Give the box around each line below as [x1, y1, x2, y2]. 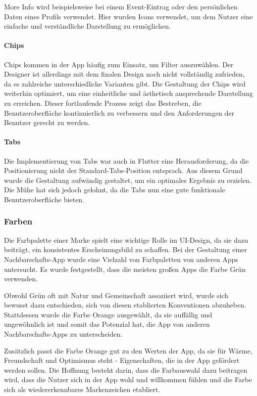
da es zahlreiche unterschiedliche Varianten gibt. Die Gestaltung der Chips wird [4, 78, 246, 88]
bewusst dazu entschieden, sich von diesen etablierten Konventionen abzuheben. [4, 300, 246, 310]
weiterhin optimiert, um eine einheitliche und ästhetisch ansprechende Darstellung [4, 88, 253, 98]
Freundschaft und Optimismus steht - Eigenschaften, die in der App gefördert [4, 355, 240, 365]
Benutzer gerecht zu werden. [4, 117, 90, 128]
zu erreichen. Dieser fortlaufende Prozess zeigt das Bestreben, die [4, 97, 202, 108]
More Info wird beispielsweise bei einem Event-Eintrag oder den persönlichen [4, 1, 238, 11]
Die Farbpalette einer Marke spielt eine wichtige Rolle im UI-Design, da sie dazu [4, 234, 249, 245]
